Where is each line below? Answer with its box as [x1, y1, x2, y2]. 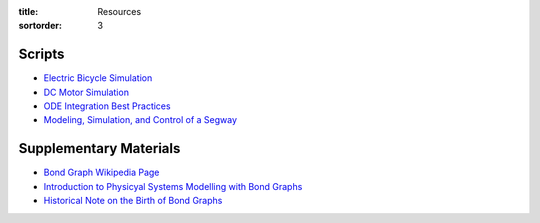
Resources [97, 6, 142, 17]
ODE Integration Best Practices [43, 100, 171, 112]
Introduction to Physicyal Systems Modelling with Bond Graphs [43, 180, 303, 192]
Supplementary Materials [18, 140, 181, 157]
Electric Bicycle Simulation [43, 72, 153, 84]
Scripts [18, 46, 65, 63]
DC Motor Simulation [43, 86, 130, 98]
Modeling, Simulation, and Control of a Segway [43, 114, 238, 126]
